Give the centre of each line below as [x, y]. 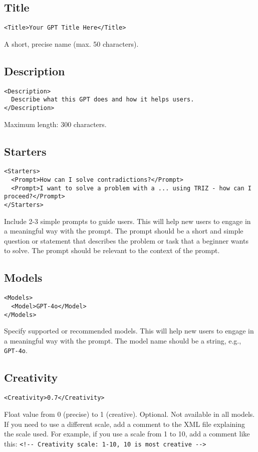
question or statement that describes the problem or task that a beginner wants [126, 240]
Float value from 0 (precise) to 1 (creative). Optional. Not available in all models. [130, 414]
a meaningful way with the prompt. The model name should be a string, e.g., [123, 340]
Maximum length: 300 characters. [55, 124]
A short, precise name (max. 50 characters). [71, 43]
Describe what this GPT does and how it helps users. [103, 100]
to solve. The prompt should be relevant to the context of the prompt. [112, 250]
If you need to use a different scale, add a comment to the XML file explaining [125, 424]
